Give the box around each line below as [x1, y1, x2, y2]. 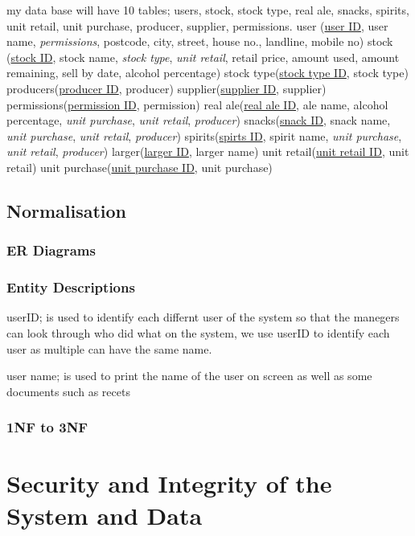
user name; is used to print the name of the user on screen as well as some [6, 367, 372, 384]
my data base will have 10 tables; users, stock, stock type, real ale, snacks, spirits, [6, 2, 409, 18]
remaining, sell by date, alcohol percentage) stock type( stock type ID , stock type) [6, 64, 409, 81]
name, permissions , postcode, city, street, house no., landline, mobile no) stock [6, 33, 393, 50]
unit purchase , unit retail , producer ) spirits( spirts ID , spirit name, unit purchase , [6, 127, 402, 144]
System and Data [6, 498, 203, 531]
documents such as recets [6, 383, 130, 399]
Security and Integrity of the [6, 467, 332, 500]
